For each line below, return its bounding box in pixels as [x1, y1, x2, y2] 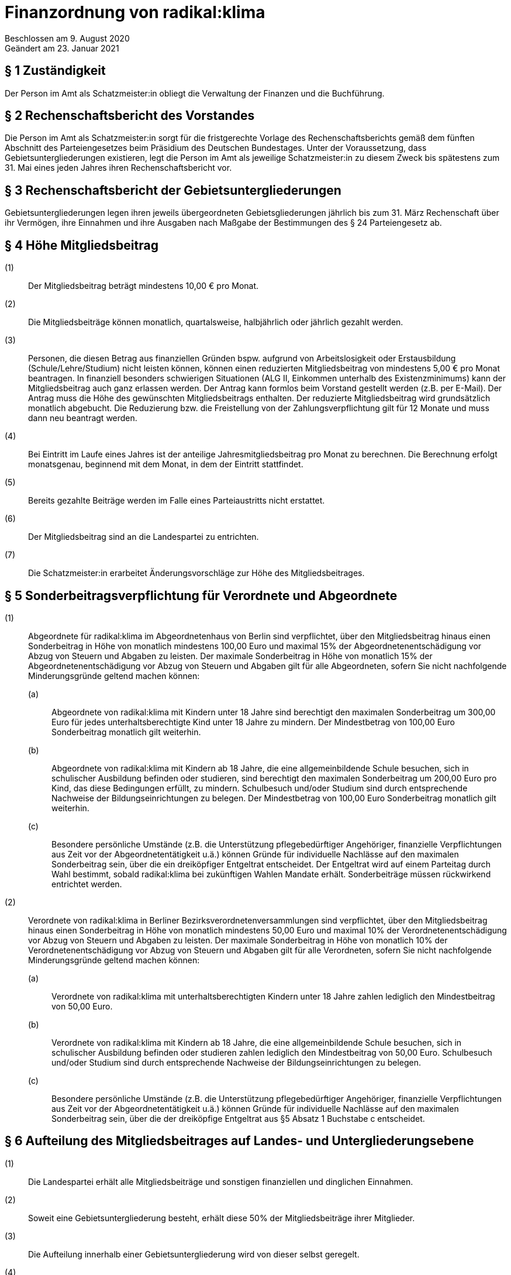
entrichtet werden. [51, 878, 122, 889]
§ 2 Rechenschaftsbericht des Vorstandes [5, 108, 255, 123]
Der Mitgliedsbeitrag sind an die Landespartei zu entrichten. [28, 532, 259, 542]
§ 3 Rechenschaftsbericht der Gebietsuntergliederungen [5, 182, 341, 198]
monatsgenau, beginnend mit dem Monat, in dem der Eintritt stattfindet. [28, 459, 303, 470]
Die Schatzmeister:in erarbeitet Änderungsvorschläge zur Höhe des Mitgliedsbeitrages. [28, 568, 365, 578]
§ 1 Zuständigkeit [5, 63, 106, 78]
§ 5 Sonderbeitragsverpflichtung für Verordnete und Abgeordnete [5, 588, 398, 603]
